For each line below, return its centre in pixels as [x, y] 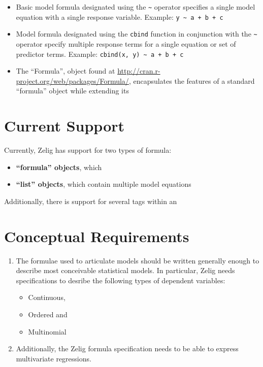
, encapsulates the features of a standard [192, 80]
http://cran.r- [139, 71]
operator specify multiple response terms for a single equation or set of [126, 43]
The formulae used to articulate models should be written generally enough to [138, 260]
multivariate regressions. [54, 358]
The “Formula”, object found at [65, 71]
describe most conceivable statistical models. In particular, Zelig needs [125, 270]
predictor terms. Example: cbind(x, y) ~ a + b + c [100, 54]
